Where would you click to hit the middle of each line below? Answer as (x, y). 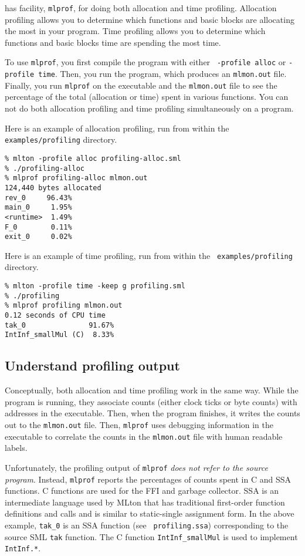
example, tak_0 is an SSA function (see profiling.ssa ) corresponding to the (147, 525)
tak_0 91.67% (60, 325)
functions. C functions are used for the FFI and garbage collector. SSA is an (142, 491)
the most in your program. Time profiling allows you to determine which (135, 31)
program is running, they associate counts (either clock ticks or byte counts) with (151, 401)
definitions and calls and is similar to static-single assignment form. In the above (150, 513)
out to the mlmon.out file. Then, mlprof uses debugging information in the (139, 424)
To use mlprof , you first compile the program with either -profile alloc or (145, 62)
